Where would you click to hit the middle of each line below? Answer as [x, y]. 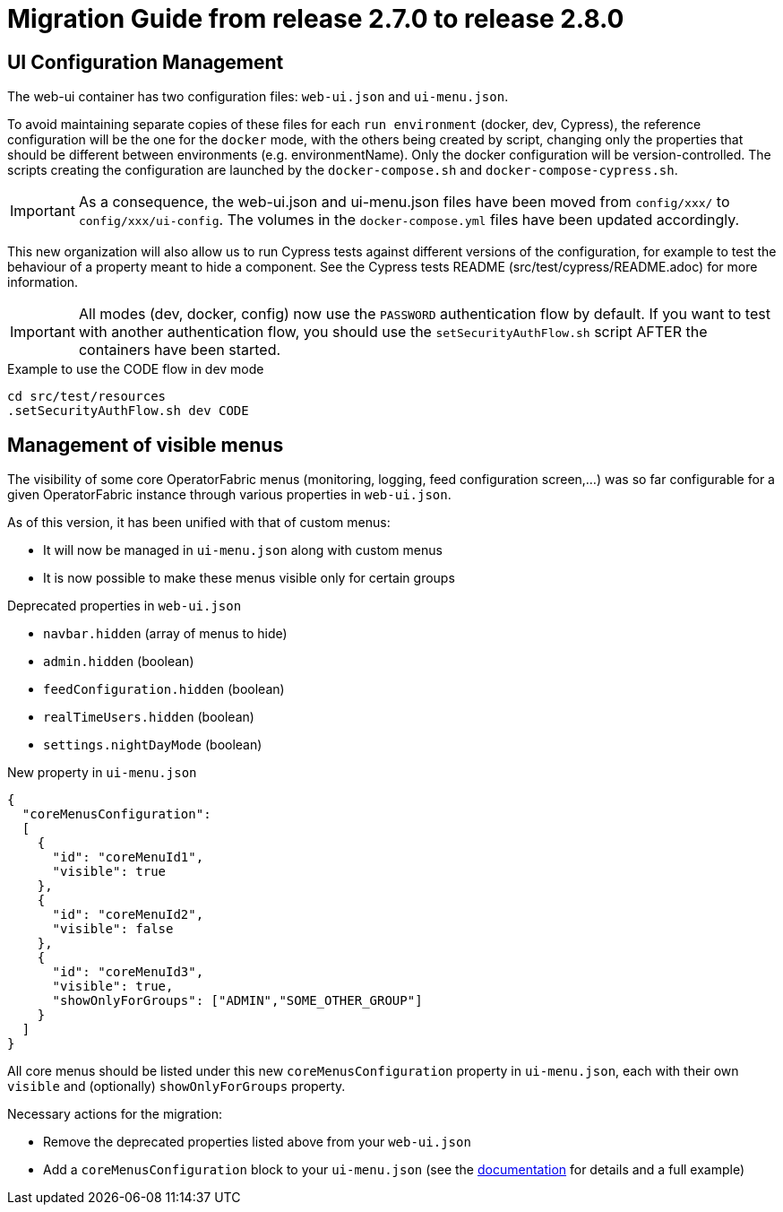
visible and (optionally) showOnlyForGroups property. [176, 1086]
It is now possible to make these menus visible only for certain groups [249, 578]
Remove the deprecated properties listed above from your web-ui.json [257, 1142]
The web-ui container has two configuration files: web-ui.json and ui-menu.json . [258, 97]
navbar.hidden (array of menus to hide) [165, 634]
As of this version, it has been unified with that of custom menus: [199, 523]
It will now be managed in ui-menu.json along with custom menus [243, 550]
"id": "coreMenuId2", [128, 915]
